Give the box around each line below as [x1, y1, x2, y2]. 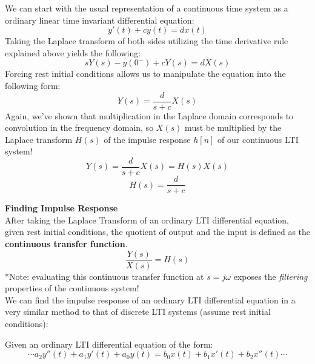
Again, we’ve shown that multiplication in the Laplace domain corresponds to [5, 109, 294, 122]
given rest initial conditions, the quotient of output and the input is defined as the [5, 225, 311, 238]
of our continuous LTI [217, 133, 299, 145]
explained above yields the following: [5, 46, 141, 59]
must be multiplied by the [185, 121, 282, 134]
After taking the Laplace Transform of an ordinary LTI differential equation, [5, 213, 289, 226]
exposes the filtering [233, 270, 308, 282]
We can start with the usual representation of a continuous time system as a [5, 2, 288, 14]
